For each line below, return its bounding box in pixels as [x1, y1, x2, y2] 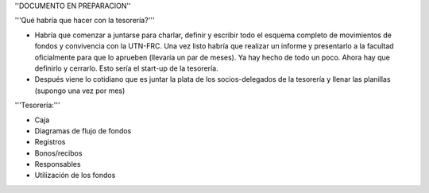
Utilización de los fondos [34, 171, 116, 180]
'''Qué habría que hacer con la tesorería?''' [14, 16, 155, 25]
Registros [34, 137, 66, 147]
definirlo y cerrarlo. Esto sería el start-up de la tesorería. [34, 64, 218, 73]
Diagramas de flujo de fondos [34, 125, 132, 135]
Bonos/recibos [34, 148, 83, 158]
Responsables [34, 160, 81, 169]
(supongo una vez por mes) [34, 86, 126, 95]
